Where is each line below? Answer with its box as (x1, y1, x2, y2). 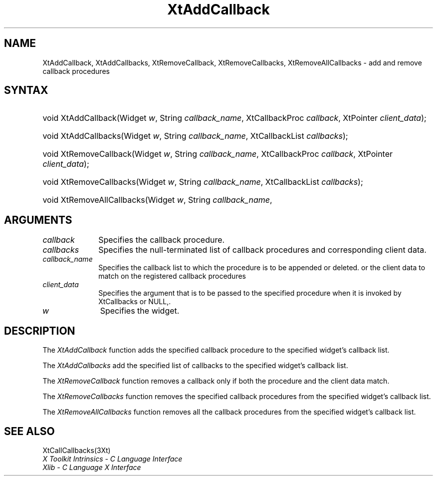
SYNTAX (4, 84, 48, 97)
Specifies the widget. (100, 306, 180, 316)
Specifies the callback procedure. (98, 235, 225, 245)
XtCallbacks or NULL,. (98, 297, 171, 306)
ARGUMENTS (4, 213, 72, 226)
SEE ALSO (4, 425, 55, 438)
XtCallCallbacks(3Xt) (42, 446, 111, 455)
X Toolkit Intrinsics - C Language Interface (42, 454, 183, 463)
